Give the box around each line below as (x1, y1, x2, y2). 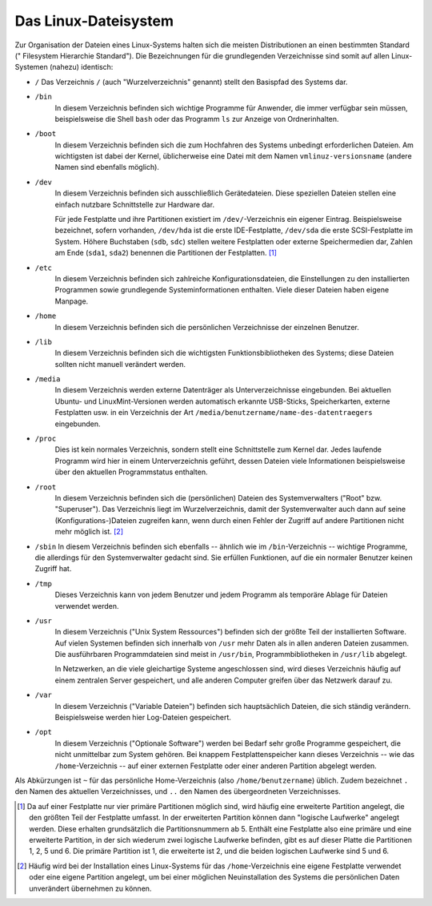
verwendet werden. (54, 601, 119, 610)
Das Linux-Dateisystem (14, 12, 174, 30)
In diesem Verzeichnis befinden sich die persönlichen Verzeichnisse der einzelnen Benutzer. (54, 322, 359, 332)
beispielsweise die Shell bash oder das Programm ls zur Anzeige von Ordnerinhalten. (54, 114, 339, 123)
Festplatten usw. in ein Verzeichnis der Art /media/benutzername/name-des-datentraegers (54, 408, 373, 417)
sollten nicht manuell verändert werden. (54, 359, 186, 368)
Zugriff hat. (34, 564, 72, 574)
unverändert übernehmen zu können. (29, 884, 152, 893)
